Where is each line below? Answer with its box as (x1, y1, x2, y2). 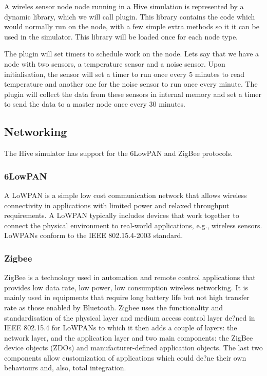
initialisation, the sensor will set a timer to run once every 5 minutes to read (4, 68, 244, 79)
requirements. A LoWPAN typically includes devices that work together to (4, 210, 239, 221)
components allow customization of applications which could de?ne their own (4, 352, 246, 363)
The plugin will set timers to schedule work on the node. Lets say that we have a (4, 48, 259, 59)
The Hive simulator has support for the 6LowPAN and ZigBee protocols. (4, 148, 233, 159)
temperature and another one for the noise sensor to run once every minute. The (4, 78, 258, 89)
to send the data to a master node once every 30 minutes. (4, 98, 185, 109)
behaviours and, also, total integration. (4, 362, 126, 373)
